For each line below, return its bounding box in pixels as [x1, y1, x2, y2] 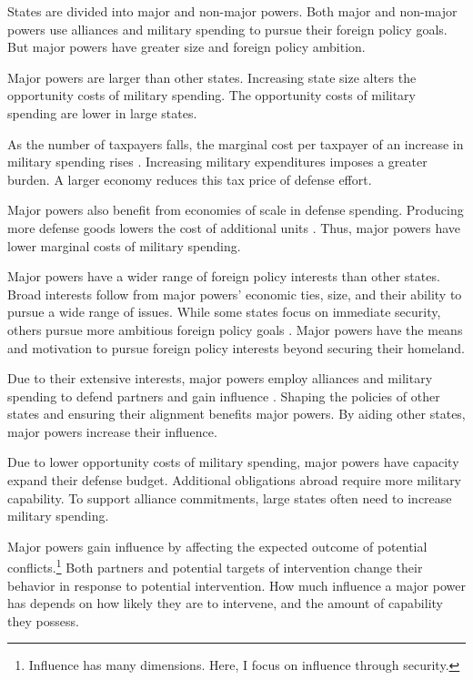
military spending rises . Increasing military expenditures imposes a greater [7, 152, 428, 171]
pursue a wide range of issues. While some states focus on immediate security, [7, 302, 441, 321]
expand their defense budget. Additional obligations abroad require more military [7, 471, 462, 490]
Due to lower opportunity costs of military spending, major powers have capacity [7, 452, 459, 472]
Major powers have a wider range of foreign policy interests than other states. [7, 267, 440, 286]
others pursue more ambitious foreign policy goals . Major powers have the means [7, 320, 463, 339]
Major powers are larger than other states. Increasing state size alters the [7, 67, 417, 86]
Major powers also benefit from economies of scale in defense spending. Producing [7, 200, 464, 219]
